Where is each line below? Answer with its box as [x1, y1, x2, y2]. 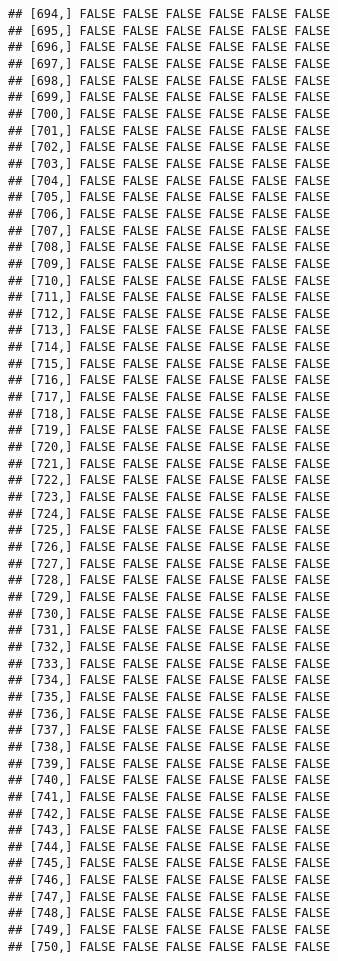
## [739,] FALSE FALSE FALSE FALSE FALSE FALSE [8, 756, 331, 771]
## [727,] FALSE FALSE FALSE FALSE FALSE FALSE [8, 556, 331, 571]
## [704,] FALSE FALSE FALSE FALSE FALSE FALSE [8, 173, 331, 188]
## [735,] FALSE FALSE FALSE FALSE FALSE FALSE [8, 689, 331, 704]
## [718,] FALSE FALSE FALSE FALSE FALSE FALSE [8, 406, 331, 421]
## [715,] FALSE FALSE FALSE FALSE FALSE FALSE [8, 356, 331, 371]
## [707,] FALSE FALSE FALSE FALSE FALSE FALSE [8, 223, 331, 238]
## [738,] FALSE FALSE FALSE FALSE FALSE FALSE [8, 739, 331, 754]
